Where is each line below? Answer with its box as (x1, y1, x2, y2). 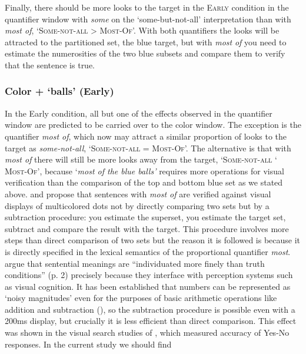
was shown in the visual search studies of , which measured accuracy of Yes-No (5, 326, 290, 339)
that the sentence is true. (5, 58, 95, 71)
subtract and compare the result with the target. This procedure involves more (5, 222, 289, 234)
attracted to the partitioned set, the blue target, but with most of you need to (5, 35, 287, 48)
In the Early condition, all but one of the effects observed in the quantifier (5, 107, 272, 119)
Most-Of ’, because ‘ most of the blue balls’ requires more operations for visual (5, 164, 284, 177)
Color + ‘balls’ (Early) (5, 84, 114, 98)
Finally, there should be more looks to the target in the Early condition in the (5, 1, 289, 13)
